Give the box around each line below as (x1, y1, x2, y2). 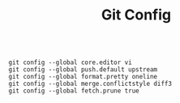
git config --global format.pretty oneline (8, 73, 158, 81)
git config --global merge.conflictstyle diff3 (8, 79, 173, 88)
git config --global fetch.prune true (8, 87, 139, 95)
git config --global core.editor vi (8, 58, 132, 67)
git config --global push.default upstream (8, 66, 158, 74)
